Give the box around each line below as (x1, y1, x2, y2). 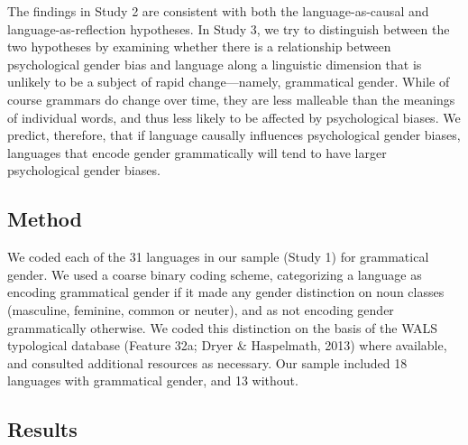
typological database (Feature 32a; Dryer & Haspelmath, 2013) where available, (7, 336, 447, 355)
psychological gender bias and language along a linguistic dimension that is (7, 54, 422, 73)
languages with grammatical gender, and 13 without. (7, 371, 298, 390)
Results (7, 415, 78, 443)
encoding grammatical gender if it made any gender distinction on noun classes (7, 283, 445, 301)
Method (7, 205, 82, 233)
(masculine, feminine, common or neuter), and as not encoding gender (7, 300, 394, 319)
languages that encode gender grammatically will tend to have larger (7, 143, 387, 162)
